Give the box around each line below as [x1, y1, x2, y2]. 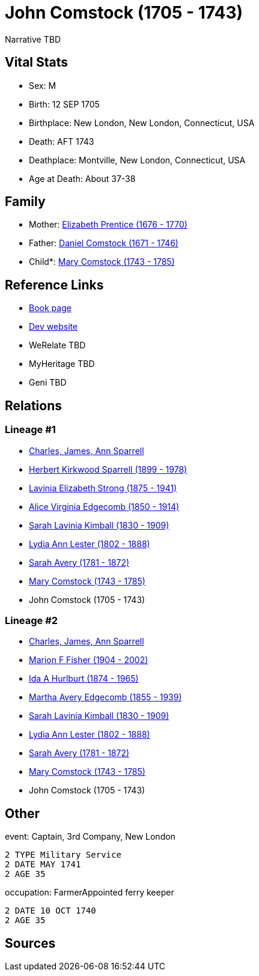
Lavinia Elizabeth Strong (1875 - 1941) [29, 482, 177, 493]
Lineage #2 [5, 614, 58, 626]
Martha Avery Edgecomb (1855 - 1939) [29, 692, 182, 703]
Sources [5, 935, 56, 951]
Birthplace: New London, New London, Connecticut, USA [29, 117, 255, 128]
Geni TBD [29, 377, 67, 388]
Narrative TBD [5, 34, 61, 44]
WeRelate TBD [29, 340, 86, 351]
